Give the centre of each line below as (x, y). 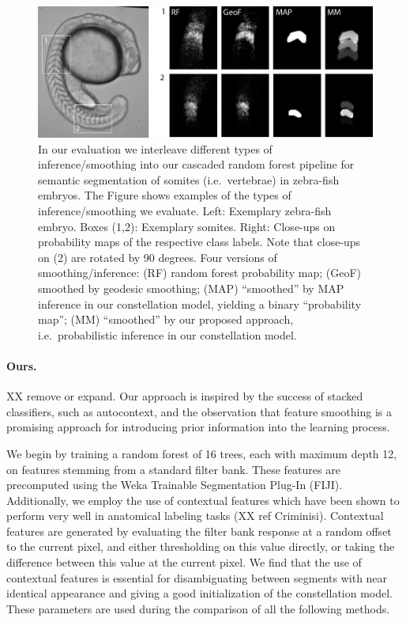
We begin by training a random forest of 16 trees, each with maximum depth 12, (202, 453)
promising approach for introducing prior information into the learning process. (198, 427)
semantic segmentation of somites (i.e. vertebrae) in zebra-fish (189, 179)
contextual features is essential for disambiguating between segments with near (197, 577)
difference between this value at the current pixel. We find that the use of (184, 562)
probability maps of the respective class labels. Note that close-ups (199, 242)
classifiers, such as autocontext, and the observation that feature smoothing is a (199, 411)
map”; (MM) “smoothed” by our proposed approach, (166, 319)
